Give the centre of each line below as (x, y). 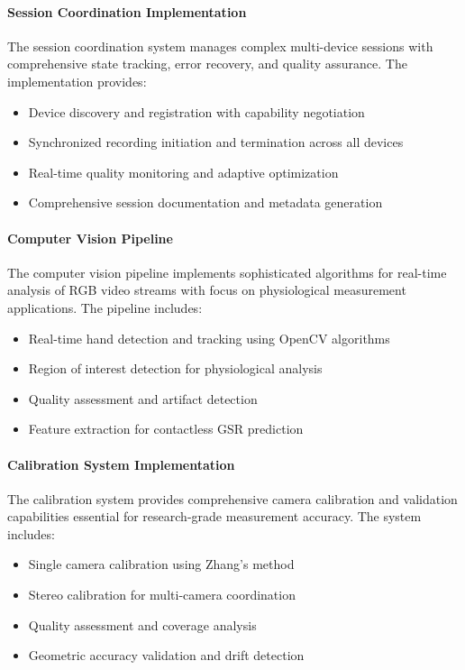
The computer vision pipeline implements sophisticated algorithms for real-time (227, 272)
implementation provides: (77, 81)
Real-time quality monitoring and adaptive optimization (183, 172)
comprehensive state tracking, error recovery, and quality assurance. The (207, 64)
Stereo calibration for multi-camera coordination (162, 595)
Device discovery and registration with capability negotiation (196, 111)
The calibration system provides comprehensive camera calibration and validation (232, 498)
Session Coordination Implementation (127, 11)
